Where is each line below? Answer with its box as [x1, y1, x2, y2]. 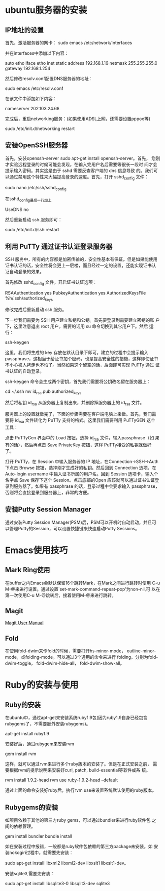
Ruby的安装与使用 [5, 679, 79, 691]
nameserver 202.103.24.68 [5, 106, 60, 111]
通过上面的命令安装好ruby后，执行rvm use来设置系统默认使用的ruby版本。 [5, 787, 157, 793]
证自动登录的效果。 [5, 269, 44, 275]
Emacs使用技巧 [5, 545, 68, 556]
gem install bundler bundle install [5, 833, 72, 839]
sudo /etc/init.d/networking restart [5, 126, 75, 131]
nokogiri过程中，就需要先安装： [9, 849, 74, 855]
